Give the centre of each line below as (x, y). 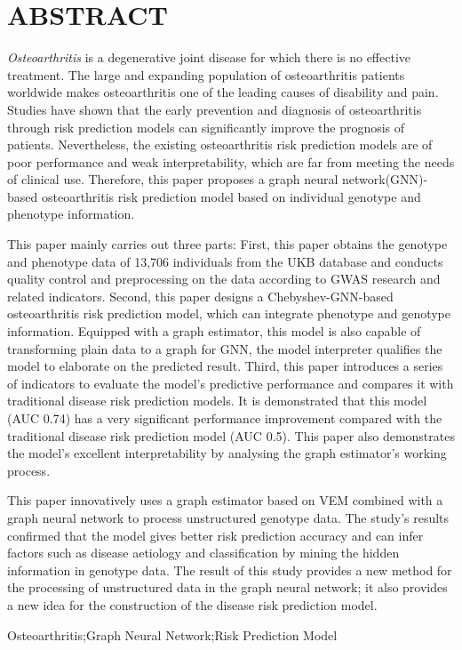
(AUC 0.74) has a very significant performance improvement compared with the (225, 418)
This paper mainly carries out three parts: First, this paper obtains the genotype (227, 244)
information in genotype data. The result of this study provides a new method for (230, 570)
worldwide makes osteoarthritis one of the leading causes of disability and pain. (223, 92)
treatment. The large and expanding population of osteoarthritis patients (206, 74)
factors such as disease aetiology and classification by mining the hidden (203, 553)
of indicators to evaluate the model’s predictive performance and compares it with (231, 383)
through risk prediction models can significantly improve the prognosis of (206, 127)
